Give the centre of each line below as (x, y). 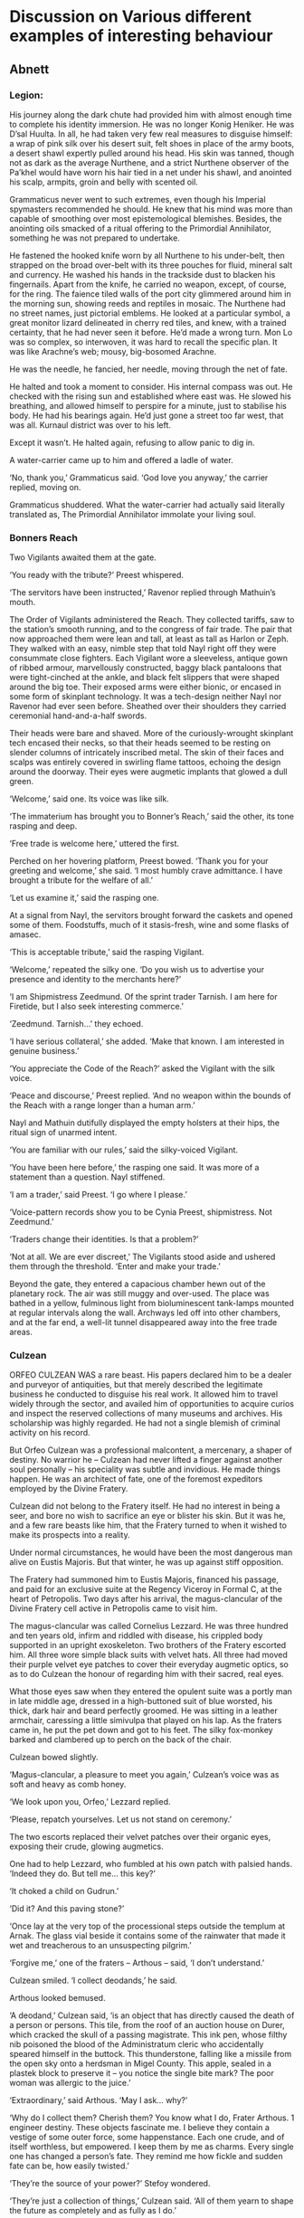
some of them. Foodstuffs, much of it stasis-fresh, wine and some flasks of (149, 925)
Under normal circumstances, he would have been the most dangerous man (151, 1552)
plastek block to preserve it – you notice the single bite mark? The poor (142, 2073)
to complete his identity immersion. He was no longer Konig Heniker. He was (152, 124)
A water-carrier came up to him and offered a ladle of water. (121, 460)
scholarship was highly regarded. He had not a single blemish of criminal (145, 1423)
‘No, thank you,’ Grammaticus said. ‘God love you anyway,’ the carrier (139, 478)
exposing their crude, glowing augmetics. (87, 1846)
